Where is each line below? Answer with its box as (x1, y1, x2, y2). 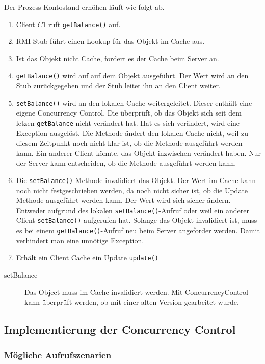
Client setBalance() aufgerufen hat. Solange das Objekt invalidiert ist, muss (16, 215, 257, 225)
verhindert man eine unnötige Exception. (16, 235, 144, 245)
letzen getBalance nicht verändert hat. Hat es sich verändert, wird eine (16, 117, 240, 128)
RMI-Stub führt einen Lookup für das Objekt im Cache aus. (16, 36, 205, 47)
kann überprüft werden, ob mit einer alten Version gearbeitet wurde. (24, 297, 239, 307)
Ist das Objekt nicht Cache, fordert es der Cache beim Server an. (16, 53, 219, 63)
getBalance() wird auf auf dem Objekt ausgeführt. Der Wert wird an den (16, 70, 249, 81)
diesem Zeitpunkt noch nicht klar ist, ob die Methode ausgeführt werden (16, 138, 243, 148)
